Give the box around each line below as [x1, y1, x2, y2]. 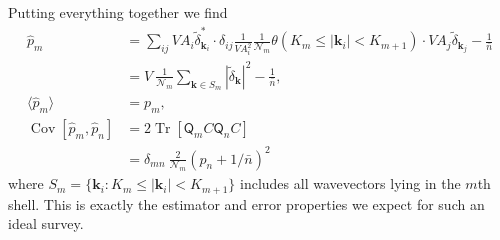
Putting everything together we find [8, 2, 228, 22]
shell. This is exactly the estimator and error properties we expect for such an [8, 193, 485, 214]
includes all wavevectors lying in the [239, 173, 461, 194]
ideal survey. [8, 213, 84, 234]
